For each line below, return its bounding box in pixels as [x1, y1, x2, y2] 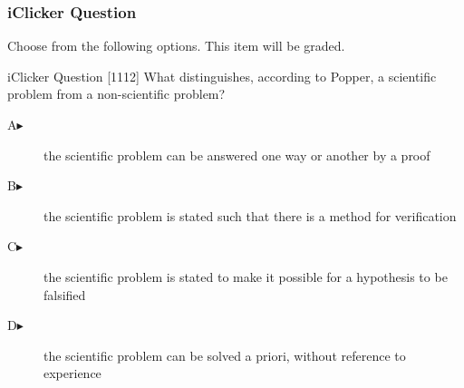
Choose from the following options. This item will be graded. [7, 36, 345, 55]
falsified [43, 285, 86, 304]
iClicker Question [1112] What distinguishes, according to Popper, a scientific [7, 66, 437, 85]
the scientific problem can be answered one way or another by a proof [43, 145, 430, 164]
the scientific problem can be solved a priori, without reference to [43, 345, 406, 364]
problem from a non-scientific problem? [7, 84, 226, 103]
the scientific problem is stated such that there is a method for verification [43, 206, 457, 225]
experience [43, 364, 101, 383]
